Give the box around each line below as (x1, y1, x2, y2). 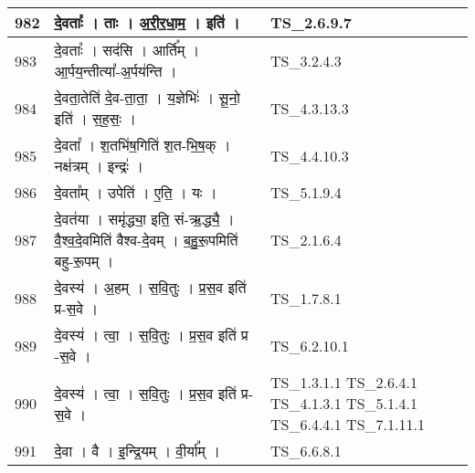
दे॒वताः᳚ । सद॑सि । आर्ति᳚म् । (54, 39, 200, 60)
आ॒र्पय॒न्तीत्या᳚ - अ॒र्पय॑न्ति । (54, 60, 177, 81)
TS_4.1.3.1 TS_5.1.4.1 (269, 393, 417, 414)
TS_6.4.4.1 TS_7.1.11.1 (269, 414, 425, 435)
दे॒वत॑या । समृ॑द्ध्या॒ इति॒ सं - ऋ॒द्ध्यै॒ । (54, 208, 235, 229)
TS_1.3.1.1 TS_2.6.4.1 (269, 372, 417, 393)
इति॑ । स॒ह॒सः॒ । (54, 108, 137, 129)
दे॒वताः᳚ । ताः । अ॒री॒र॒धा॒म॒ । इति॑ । (54, 12, 240, 33)
